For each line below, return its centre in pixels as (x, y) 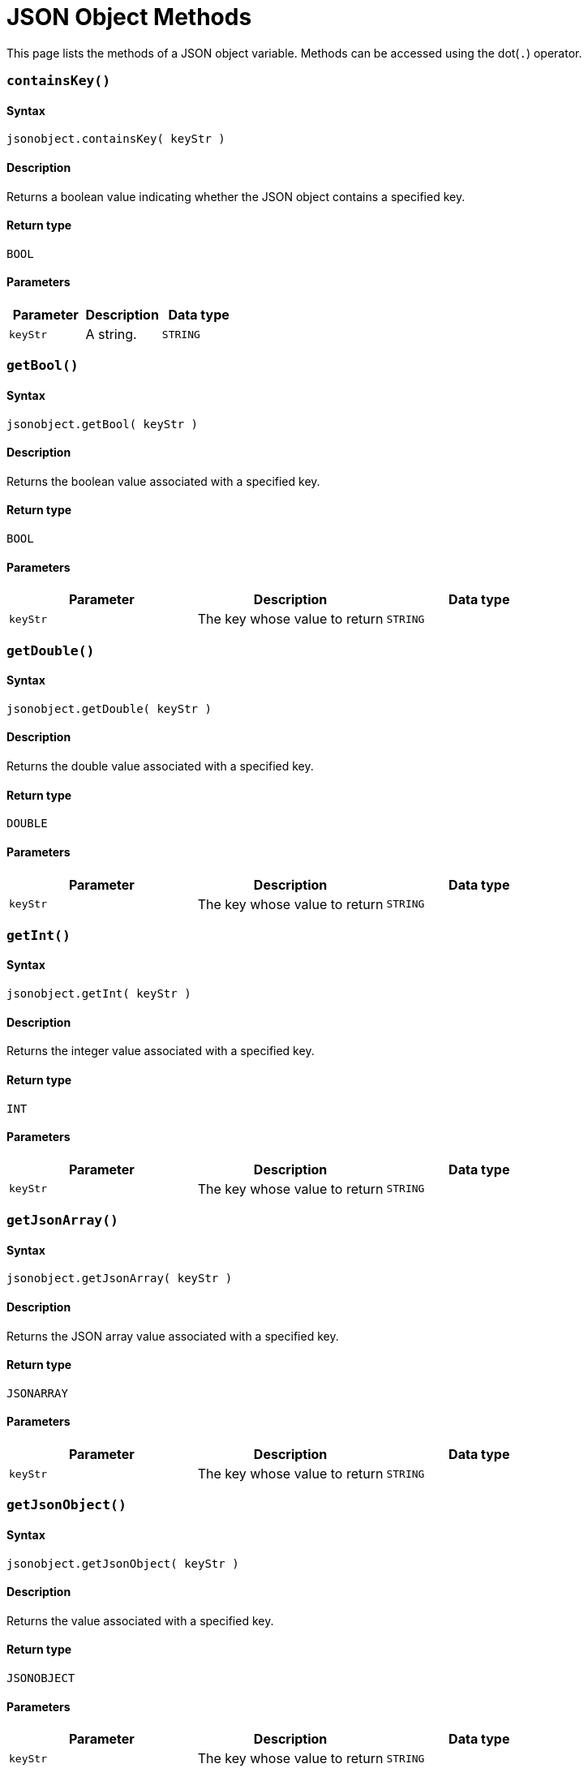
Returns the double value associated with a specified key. (160, 766)
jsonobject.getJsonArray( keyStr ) (120, 1279)
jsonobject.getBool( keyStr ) (103, 424)
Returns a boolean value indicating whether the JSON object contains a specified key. (236, 196)
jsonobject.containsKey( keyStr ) (116, 139)
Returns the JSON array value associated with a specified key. (173, 1336)
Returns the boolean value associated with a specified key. (163, 481)
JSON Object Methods (129, 17)
